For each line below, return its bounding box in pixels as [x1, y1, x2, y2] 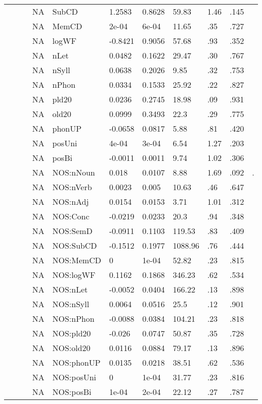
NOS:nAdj [52, 196, 89, 207]
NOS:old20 [52, 342, 91, 354]
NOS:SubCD [52, 240, 97, 251]
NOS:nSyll [52, 298, 89, 310]
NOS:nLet [52, 283, 88, 295]
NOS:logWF [52, 269, 96, 280]
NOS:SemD [52, 225, 93, 237]
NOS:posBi [52, 386, 92, 397]
